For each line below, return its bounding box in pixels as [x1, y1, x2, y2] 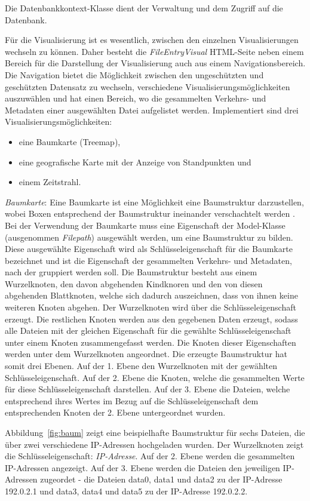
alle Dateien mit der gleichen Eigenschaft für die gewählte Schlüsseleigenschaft [5, 324, 291, 337]
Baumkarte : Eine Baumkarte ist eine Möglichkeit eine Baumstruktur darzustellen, [5, 195, 304, 208]
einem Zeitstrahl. [19, 176, 81, 188]
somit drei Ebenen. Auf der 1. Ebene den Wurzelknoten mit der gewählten [5, 359, 278, 372]
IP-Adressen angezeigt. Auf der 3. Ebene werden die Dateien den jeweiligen [5, 461, 280, 474]
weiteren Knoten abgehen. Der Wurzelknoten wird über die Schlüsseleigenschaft [5, 301, 296, 313]
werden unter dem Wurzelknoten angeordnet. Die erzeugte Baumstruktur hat [5, 348, 287, 360]
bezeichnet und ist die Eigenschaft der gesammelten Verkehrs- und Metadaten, [5, 254, 292, 266]
